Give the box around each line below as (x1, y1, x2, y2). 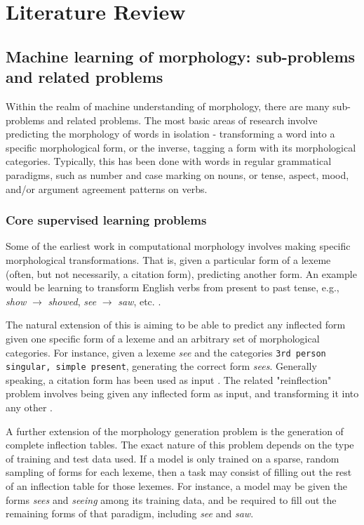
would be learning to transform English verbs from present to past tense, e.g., (6, 280, 339, 295)
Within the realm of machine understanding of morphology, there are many (6, 98, 330, 113)
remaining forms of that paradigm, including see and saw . (6, 506, 254, 521)
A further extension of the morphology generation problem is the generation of (6, 423, 344, 438)
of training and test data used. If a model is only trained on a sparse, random (6, 451, 339, 465)
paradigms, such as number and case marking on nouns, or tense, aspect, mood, (6, 167, 349, 182)
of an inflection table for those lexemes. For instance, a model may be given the (6, 478, 347, 493)
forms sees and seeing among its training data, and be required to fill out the (6, 492, 337, 507)
